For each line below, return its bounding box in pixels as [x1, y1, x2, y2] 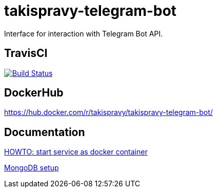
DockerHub [4, 86, 64, 100]
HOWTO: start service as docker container [4, 147, 148, 157]
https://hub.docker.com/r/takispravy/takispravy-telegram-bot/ [4, 108, 213, 117]
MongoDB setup [4, 163, 59, 172]
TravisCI [4, 47, 48, 60]
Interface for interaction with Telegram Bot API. [4, 29, 163, 38]
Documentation [4, 125, 85, 139]
